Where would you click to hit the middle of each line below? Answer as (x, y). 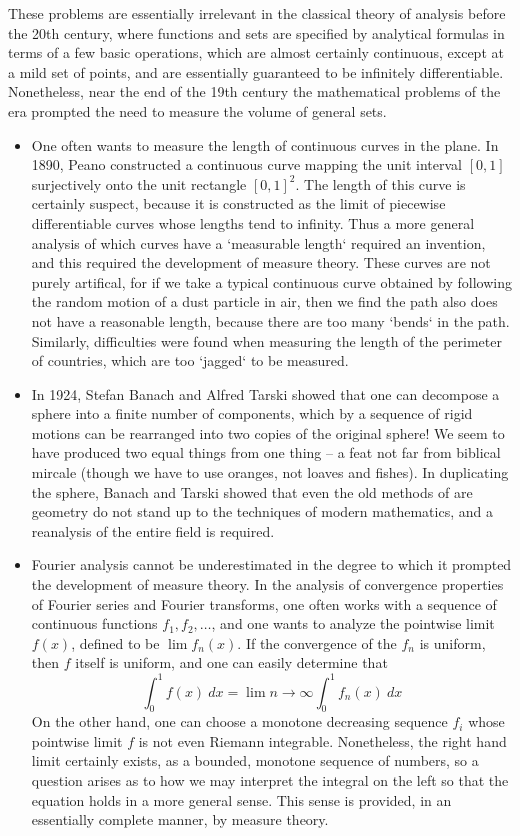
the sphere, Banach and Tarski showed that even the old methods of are (252, 491)
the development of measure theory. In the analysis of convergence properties (267, 584)
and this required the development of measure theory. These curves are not (261, 262)
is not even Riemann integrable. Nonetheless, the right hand (322, 740)
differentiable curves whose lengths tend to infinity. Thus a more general (253, 222)
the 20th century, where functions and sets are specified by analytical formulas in (256, 32)
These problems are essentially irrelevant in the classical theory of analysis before (257, 13)
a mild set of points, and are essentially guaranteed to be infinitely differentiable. (256, 71)
